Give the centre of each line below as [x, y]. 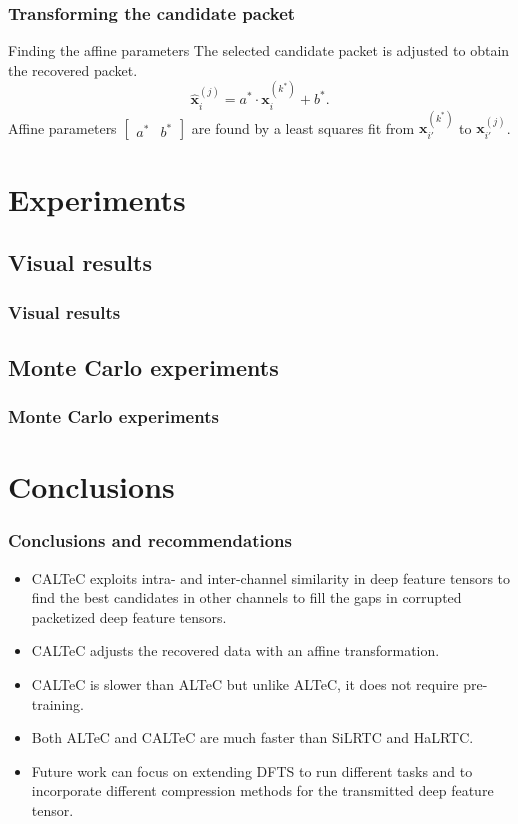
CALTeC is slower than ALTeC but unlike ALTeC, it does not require [245, 684]
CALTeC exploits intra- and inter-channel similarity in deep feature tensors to [271, 577]
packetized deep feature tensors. [129, 616]
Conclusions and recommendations [150, 540]
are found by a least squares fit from [303, 127]
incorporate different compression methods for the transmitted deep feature [262, 790]
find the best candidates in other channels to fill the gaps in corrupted [246, 597]
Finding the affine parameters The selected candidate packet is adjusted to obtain [259, 50]
